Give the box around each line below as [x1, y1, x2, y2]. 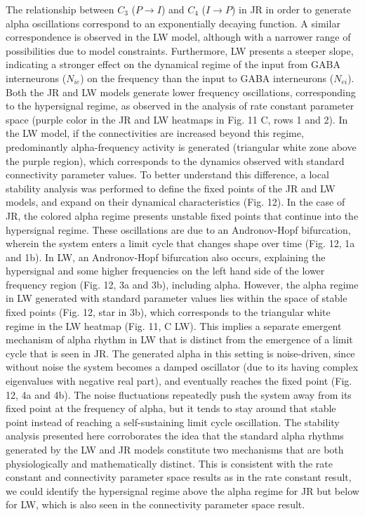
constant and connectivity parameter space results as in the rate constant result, [6, 470, 352, 484]
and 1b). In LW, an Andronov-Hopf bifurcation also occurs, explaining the [6, 249, 326, 264]
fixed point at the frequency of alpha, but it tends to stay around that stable [6, 401, 336, 416]
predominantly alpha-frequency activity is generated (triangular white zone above [6, 139, 357, 154]
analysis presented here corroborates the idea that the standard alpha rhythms [6, 428, 344, 443]
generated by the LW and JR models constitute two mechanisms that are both [6, 442, 344, 456]
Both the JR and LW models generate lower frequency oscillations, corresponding [6, 84, 356, 99]
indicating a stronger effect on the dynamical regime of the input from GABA [6, 57, 340, 72]
